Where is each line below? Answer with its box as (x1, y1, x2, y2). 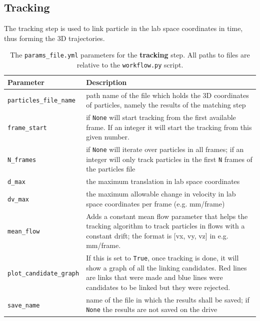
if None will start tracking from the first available (86, 111, 236, 122)
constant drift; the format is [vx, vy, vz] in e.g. (86, 230, 228, 240)
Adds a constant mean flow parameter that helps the (86, 210, 248, 221)
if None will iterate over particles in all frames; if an (86, 144, 244, 154)
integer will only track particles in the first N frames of (86, 153, 252, 164)
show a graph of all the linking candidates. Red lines (86, 262, 247, 272)
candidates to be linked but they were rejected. (86, 282, 230, 292)
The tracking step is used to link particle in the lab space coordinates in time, (4, 23, 243, 33)
